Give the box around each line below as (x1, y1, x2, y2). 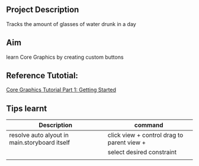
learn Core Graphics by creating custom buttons (6, 53, 124, 60)
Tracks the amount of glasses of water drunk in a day (6, 20, 136, 27)
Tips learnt (6, 103, 47, 113)
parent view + (107, 139, 146, 147)
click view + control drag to (107, 131, 184, 139)
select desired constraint (107, 148, 176, 157)
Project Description (6, 5, 79, 15)
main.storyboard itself (9, 139, 70, 147)
